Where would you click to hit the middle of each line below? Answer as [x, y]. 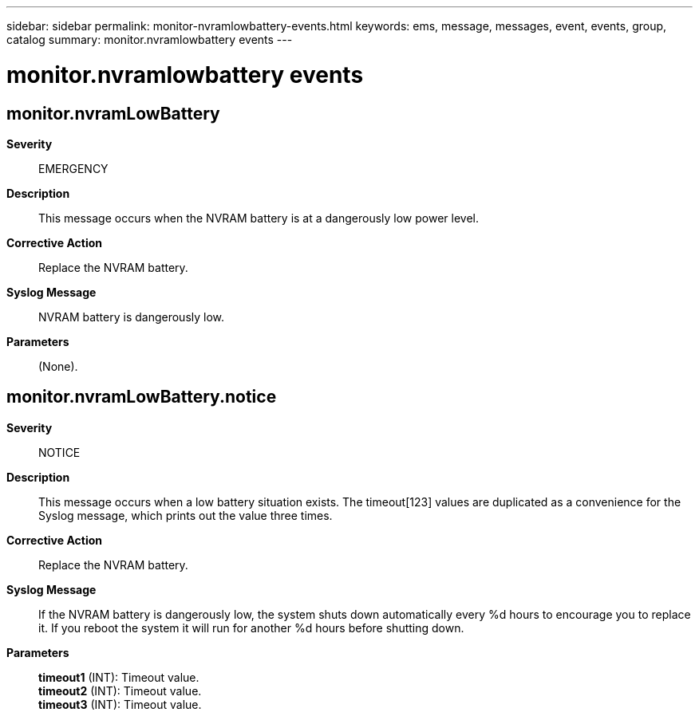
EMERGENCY [73, 168]
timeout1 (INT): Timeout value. [119, 677]
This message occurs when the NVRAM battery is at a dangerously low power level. [259, 218]
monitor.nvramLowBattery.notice [142, 397]
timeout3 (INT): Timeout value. [120, 704]
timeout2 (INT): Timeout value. [120, 690]
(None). [58, 366]
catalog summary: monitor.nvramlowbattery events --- [150, 39]
